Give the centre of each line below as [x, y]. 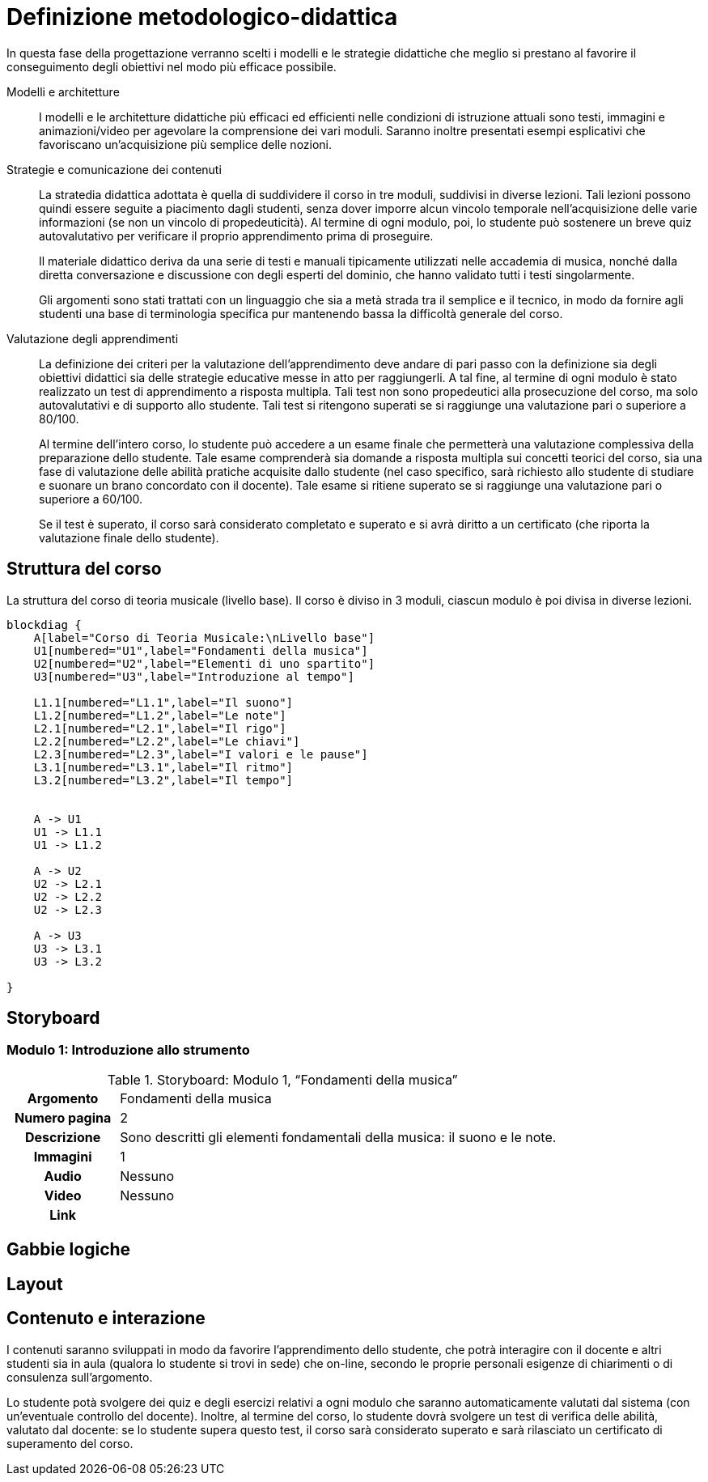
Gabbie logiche [69, 1250]
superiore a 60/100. [91, 499]
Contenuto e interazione [106, 1319]
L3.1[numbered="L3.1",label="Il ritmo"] [163, 767]
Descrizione [63, 1137]
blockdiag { [44, 624]
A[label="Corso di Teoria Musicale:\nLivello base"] [204, 637]
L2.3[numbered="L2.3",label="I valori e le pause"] [201, 754]
